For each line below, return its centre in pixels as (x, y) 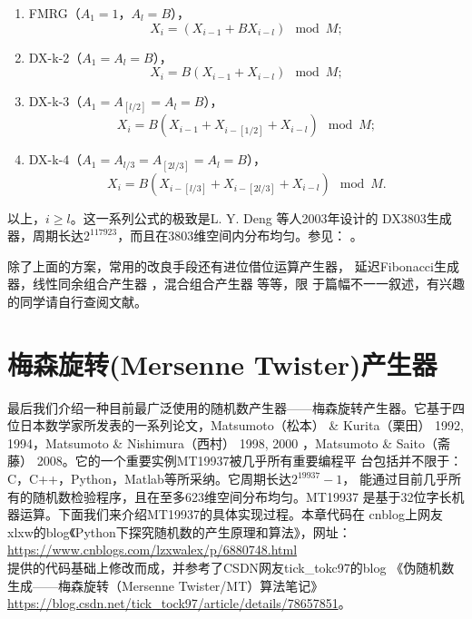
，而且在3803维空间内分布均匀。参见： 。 (240, 236)
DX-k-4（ (55, 159)
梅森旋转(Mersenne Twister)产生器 (222, 364)
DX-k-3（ (55, 101)
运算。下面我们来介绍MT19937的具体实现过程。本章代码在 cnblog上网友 (231, 514)
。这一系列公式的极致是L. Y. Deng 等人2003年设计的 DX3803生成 (261, 217)
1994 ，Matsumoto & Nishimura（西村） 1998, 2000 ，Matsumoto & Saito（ (222, 442)
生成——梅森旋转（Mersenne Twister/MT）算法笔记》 (166, 585)
